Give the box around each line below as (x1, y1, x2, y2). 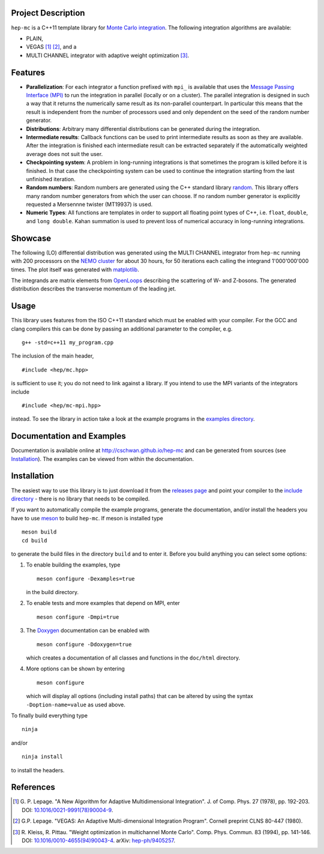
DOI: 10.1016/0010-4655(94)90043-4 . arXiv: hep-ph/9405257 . (22, 837, 175, 844)
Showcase (11, 233, 52, 243)
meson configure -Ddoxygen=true (37, 641, 132, 648)
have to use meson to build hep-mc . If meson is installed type (11, 514, 163, 522)
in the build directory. (26, 589, 79, 596)
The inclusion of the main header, (11, 352, 94, 359)
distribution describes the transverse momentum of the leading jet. (11, 285, 176, 292)
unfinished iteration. (26, 175, 76, 182)
